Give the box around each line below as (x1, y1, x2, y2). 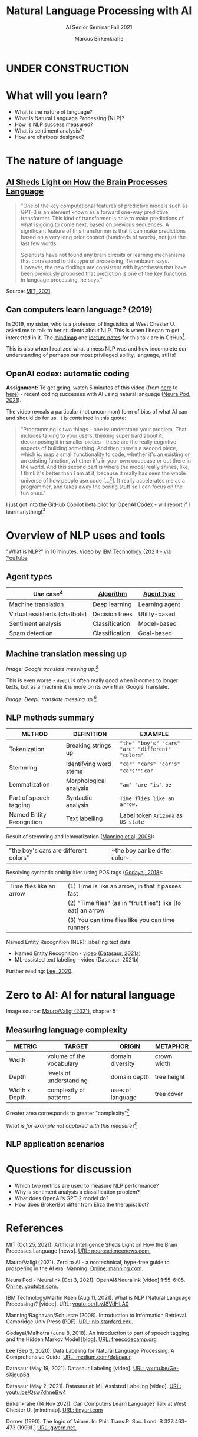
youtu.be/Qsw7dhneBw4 (6, 1389, 67, 1396)
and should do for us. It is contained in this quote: (6, 414, 127, 422)
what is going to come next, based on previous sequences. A (20, 221, 169, 228)
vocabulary (47, 1059, 78, 1068)
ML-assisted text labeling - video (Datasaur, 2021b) (14, 956, 140, 963)
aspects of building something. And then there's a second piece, (20, 445, 178, 452)
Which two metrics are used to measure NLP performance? (14, 1182, 159, 1189)
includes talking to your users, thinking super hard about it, (20, 432, 164, 440)
